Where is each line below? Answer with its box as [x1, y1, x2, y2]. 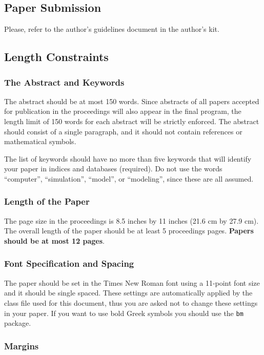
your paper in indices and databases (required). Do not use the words [4, 163, 222, 174]
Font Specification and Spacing [4, 257, 134, 270]
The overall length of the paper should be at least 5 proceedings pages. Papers [4, 225, 254, 236]
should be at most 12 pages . [4, 235, 105, 246]
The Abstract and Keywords [4, 75, 125, 88]
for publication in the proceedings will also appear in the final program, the [4, 106, 241, 116]
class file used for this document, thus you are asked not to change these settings [4, 297, 258, 308]
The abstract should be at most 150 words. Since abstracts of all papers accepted [4, 95, 259, 106]
